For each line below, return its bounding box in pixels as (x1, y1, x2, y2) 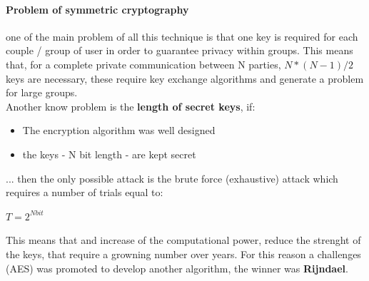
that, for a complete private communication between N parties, (6, 56, 281, 71)
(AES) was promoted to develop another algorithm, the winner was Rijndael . (6, 260, 348, 275)
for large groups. (6, 85, 78, 100)
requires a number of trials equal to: (6, 185, 163, 200)
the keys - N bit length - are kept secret (22, 146, 196, 161)
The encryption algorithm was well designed (22, 123, 216, 138)
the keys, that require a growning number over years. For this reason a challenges (6, 246, 361, 261)
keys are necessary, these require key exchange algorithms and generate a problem (6, 71, 364, 86)
